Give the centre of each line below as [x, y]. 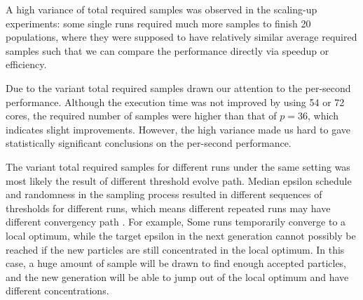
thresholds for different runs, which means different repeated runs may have [168, 208]
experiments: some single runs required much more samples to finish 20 [158, 23]
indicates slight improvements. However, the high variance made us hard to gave [178, 129]
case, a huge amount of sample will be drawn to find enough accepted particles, [176, 263]
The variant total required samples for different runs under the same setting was [178, 166]
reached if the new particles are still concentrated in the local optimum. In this [175, 249]
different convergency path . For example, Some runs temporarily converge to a [176, 222]
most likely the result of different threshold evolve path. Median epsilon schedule [179, 180]
